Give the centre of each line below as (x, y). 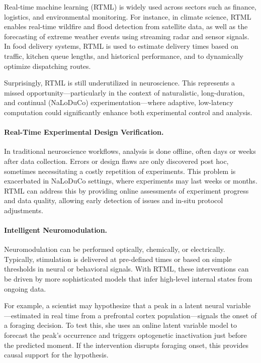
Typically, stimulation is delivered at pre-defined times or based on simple (118, 259)
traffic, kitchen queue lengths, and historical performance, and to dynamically (124, 56)
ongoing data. (25, 288)
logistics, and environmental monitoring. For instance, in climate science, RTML (128, 16)
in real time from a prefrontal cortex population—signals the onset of (150, 315)
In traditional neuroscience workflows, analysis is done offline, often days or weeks (130, 151)
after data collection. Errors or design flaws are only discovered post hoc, (116, 161)
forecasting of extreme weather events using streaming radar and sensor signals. (127, 36)
